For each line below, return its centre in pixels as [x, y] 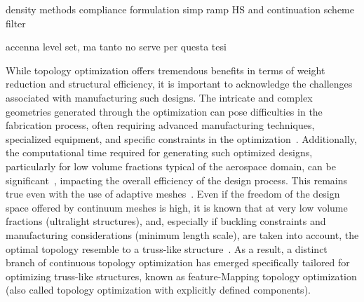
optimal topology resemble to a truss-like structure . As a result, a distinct [167, 248]
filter [16, 23]
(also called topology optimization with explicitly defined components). [158, 290]
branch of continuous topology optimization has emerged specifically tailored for [178, 262]
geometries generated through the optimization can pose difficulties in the [164, 111]
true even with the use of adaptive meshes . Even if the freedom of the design [173, 194]
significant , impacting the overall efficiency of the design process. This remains [177, 180]
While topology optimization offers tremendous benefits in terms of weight [166, 70]
